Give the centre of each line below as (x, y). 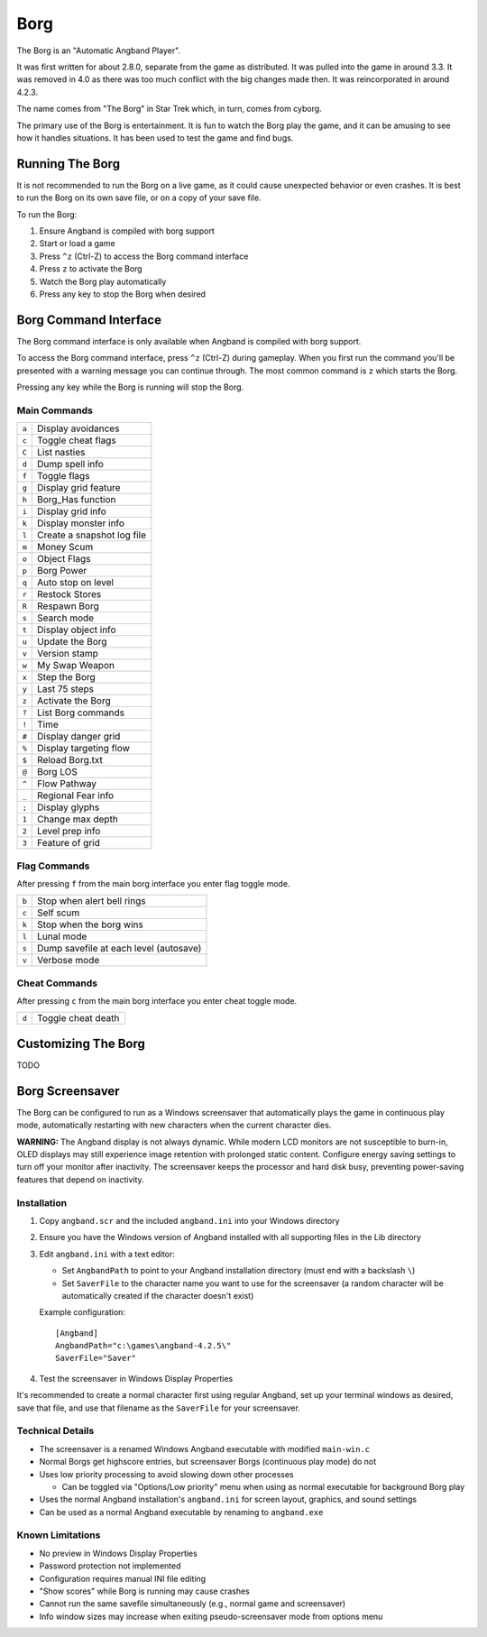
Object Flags (64, 559)
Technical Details (55, 1431)
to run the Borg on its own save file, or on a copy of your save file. (139, 198)
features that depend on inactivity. (80, 1179)
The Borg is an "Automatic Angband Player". (98, 51)
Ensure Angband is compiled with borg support (127, 231)
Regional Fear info (76, 796)
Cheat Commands (57, 983)
